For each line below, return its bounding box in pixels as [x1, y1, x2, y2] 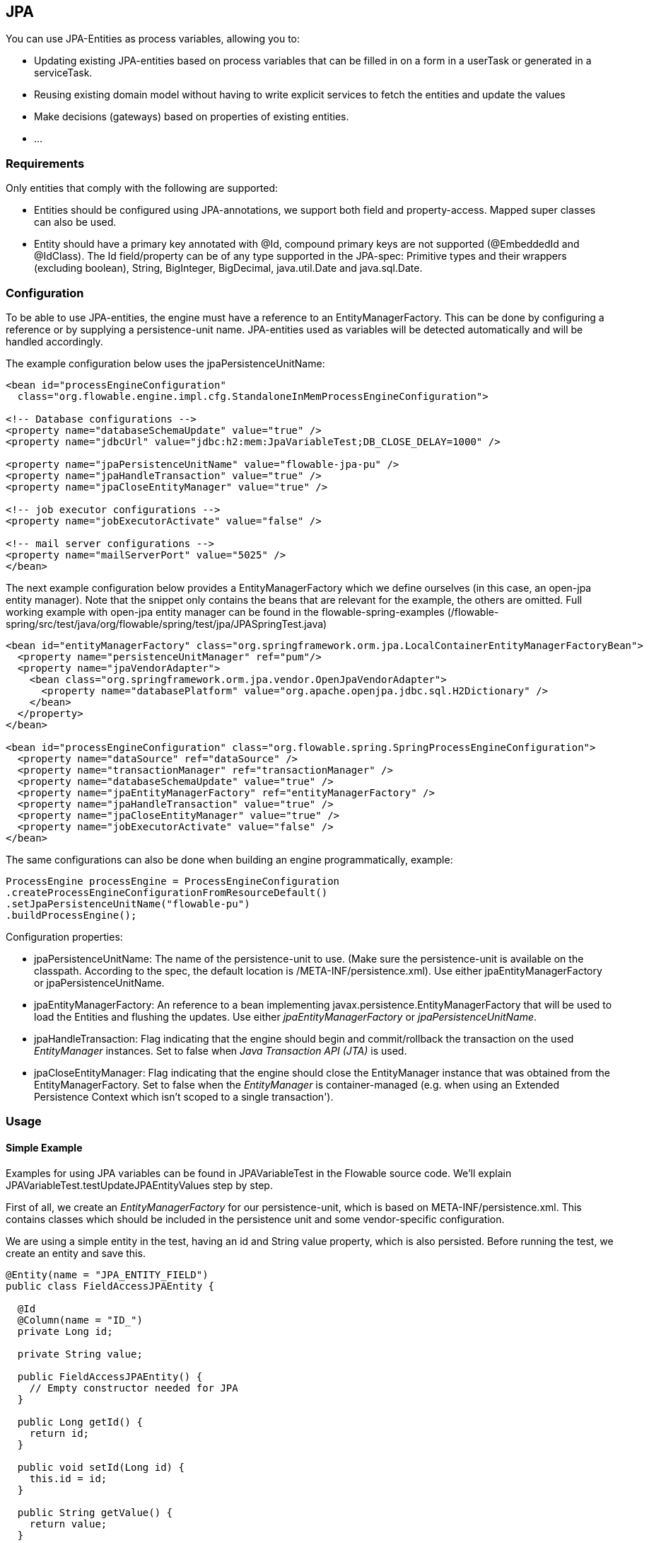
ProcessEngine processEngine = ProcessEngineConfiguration [6, 875, 340, 887]
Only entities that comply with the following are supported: [6, 182, 279, 195]
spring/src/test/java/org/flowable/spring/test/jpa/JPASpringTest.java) [6, 617, 327, 630]
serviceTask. [34, 67, 93, 79]
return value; [29, 1518, 107, 1530]
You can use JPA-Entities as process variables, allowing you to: [6, 33, 300, 45]
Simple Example [6, 1141, 83, 1154]
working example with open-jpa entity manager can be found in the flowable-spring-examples [6, 605, 445, 618]
